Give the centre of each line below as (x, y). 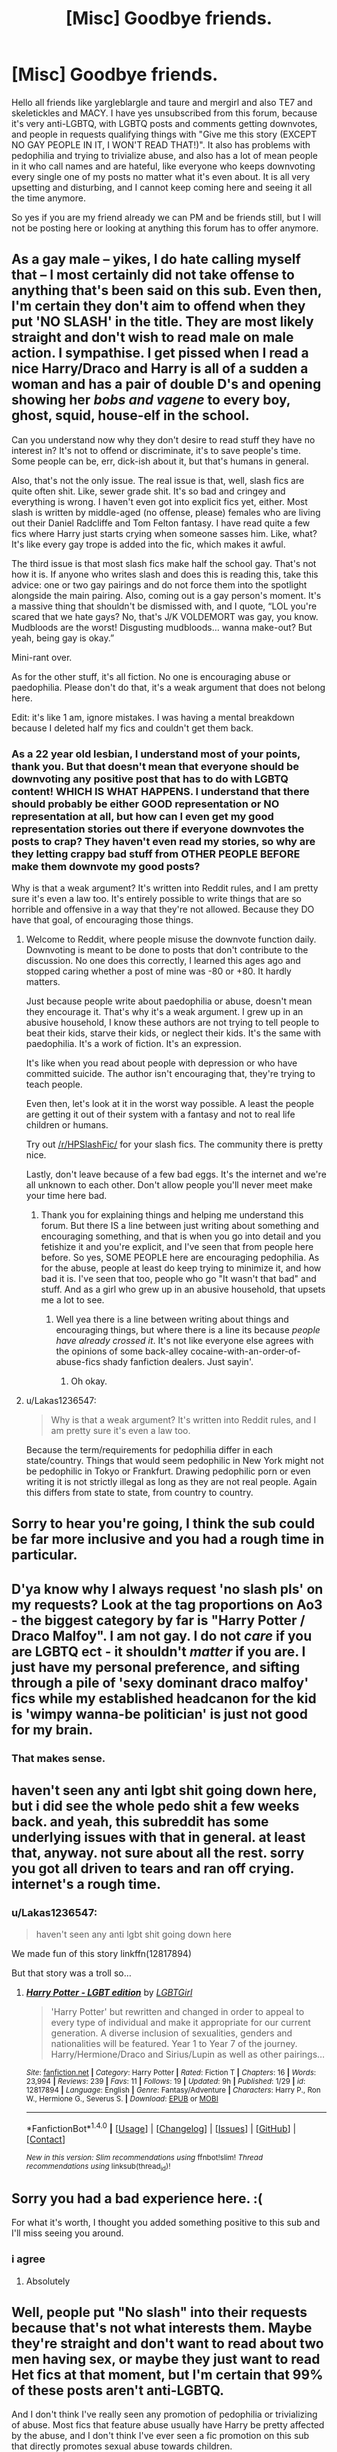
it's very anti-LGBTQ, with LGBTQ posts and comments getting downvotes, (164, 123)
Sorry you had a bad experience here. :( (137, 2198)
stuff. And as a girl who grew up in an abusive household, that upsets (183, 1289)
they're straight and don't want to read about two (167, 2343)
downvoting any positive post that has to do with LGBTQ (150, 779)
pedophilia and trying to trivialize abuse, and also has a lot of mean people (164, 155)
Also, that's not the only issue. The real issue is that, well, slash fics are (158, 480)
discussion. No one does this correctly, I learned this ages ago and (163, 961)
